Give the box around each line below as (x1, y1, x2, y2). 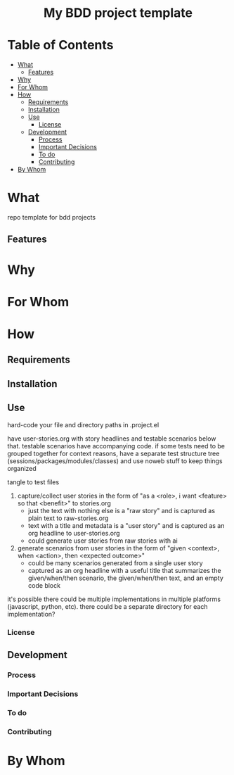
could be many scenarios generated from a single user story (27, 558, 203, 567)
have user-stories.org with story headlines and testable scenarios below (7, 434, 216, 443)
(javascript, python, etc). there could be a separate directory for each (7, 602, 209, 610)
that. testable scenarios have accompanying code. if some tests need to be (7, 441, 226, 450)
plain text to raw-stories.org (27, 514, 109, 522)
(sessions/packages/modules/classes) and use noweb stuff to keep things (7, 456, 223, 465)
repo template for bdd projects (7, 213, 96, 222)
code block (27, 581, 61, 589)
